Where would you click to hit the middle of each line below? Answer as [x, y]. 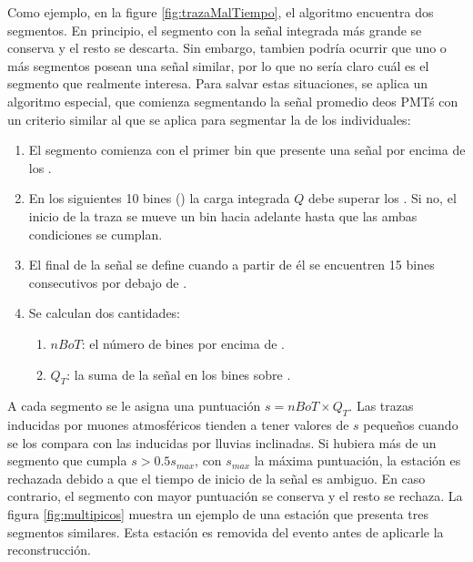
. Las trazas [381, 406]
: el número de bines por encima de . [183, 343]
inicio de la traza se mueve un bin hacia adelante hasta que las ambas [223, 215]
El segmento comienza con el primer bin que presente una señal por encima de [247, 150]
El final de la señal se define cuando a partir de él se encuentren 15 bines [231, 265]
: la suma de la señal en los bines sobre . [179, 374]
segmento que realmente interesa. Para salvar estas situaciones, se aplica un [218, 83]
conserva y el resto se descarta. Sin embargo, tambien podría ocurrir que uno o [227, 48]
